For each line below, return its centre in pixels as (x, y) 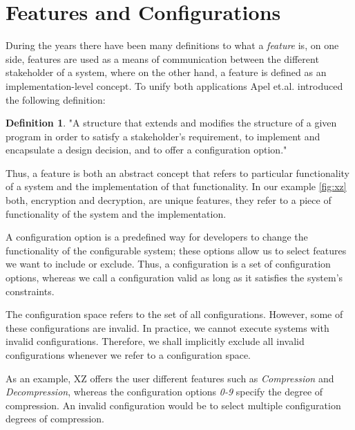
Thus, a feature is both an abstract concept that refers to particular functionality (177, 172)
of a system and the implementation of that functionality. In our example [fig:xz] (176, 186)
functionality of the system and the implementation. (116, 213)
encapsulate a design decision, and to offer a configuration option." (146, 150)
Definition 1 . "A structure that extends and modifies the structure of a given (171, 123)
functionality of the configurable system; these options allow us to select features (176, 250)
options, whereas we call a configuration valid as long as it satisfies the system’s (174, 278)
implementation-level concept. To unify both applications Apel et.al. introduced (174, 85)
